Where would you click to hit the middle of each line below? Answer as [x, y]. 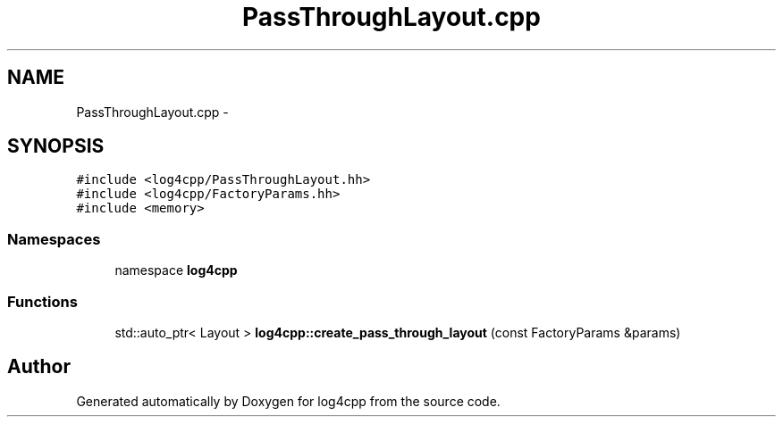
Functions [42, 301]
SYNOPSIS [56, 146]
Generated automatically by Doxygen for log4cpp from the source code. [288, 401]
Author [39, 367]
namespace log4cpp [176, 270]
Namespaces [54, 239]
